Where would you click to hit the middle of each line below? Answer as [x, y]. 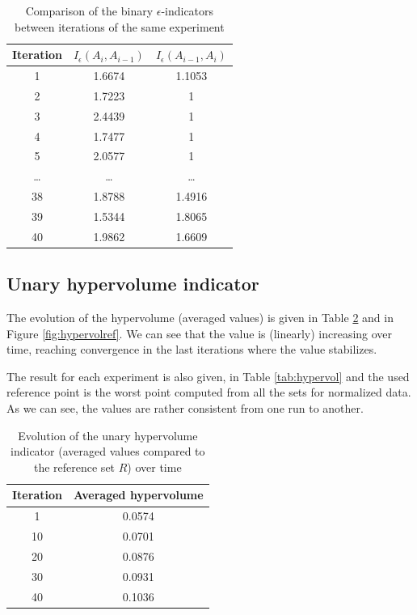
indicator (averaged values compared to [108, 451]
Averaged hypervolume [138, 495]
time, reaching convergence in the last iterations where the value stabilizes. [192, 349]
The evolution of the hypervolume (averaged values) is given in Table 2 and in [200, 318]
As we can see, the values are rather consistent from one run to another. [185, 408]
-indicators [187, 11]
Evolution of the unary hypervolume [108, 435]
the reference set [74, 467]
